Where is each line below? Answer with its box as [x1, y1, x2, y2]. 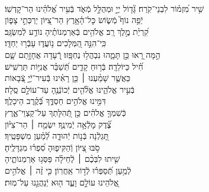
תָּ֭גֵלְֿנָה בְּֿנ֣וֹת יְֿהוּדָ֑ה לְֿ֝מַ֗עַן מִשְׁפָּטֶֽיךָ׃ [5, 129, 109, 142]
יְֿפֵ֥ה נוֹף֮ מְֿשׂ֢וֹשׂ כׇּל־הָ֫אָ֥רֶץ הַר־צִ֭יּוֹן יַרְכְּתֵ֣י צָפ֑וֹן [5, 14, 143, 26]
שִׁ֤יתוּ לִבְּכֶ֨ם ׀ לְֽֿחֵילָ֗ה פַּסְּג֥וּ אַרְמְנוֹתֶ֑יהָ [5, 152, 120, 165]
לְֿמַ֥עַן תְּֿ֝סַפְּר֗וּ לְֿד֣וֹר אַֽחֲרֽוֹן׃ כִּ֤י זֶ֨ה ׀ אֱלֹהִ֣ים [5, 164, 131, 176]
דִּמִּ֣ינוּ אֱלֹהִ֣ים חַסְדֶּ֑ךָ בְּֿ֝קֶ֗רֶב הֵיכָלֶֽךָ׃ [5, 95, 106, 107]
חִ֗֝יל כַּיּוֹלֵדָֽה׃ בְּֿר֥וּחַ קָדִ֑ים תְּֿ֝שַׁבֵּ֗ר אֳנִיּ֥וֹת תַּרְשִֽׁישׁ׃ [5, 60, 143, 72]
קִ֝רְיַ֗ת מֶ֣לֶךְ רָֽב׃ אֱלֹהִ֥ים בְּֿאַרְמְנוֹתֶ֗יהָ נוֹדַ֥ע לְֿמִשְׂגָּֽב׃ [5, 25, 149, 37]
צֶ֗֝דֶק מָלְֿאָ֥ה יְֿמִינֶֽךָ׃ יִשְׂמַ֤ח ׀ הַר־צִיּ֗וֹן [5, 118, 111, 130]
